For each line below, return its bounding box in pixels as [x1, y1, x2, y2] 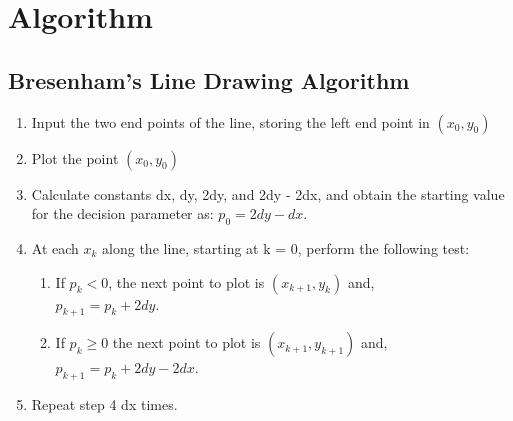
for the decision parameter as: [31, 203, 214, 224]
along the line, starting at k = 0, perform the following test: [102, 237, 470, 258]
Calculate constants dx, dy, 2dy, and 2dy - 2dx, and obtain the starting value [31, 183, 505, 204]
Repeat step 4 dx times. [31, 394, 178, 415]
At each [31, 237, 79, 258]
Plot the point [31, 147, 119, 168]
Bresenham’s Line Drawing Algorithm [8, 64, 410, 95]
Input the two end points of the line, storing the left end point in [31, 111, 430, 132]
